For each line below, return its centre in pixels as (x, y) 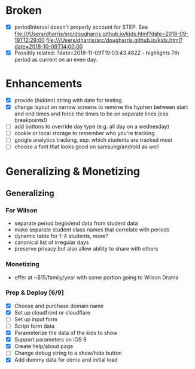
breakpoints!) (31, 120)
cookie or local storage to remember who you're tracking (84, 133)
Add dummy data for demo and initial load (66, 360)
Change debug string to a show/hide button (68, 353)
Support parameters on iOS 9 (51, 340)
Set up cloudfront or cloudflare (52, 312)
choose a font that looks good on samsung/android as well (86, 147)
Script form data (34, 326)
